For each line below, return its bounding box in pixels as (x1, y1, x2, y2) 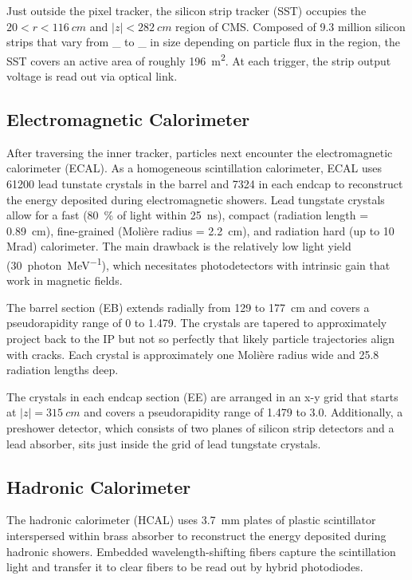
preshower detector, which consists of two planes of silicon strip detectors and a (6, 419, 394, 436)
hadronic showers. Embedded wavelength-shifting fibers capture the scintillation (6, 543, 396, 559)
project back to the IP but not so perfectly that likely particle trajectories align (6, 330, 395, 347)
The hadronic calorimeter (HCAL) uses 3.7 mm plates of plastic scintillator (6, 511, 376, 528)
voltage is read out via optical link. (6, 68, 178, 85)
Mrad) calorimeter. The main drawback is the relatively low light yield (6, 238, 351, 254)
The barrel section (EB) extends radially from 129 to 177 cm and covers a (6, 298, 370, 315)
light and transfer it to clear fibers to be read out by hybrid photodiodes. (6, 558, 363, 575)
